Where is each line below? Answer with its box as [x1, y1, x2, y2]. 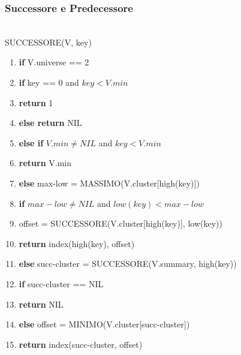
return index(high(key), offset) [19, 237, 135, 249]
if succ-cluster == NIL [19, 277, 104, 290]
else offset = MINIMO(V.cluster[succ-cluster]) [19, 318, 190, 330]
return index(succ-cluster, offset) [19, 338, 143, 350]
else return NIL [19, 116, 82, 129]
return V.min [19, 157, 72, 169]
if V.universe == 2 [19, 56, 89, 68]
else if [19, 136, 44, 149]
